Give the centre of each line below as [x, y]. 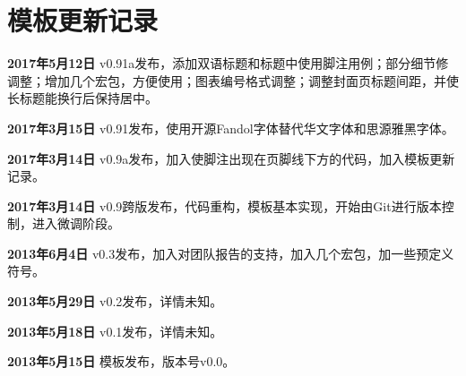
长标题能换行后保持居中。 [82, 98]
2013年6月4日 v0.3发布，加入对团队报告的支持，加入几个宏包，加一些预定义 [231, 253]
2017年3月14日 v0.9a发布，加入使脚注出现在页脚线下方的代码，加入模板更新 [231, 158]
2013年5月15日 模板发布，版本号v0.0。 [121, 361]
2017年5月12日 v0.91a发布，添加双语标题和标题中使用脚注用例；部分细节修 [228, 63]
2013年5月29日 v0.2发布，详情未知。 [115, 301]
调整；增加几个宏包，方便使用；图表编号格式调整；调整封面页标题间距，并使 [233, 80]
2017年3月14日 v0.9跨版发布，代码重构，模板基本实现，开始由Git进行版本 [224, 205]
